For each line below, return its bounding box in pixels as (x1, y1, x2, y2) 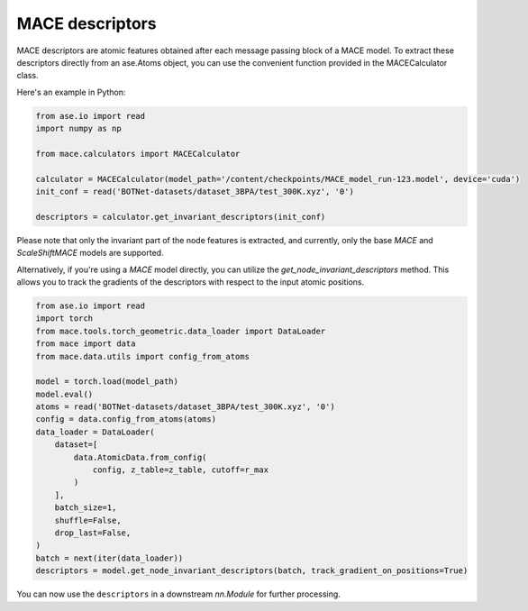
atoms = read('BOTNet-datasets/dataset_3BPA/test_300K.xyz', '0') (35, 402, 335, 412)
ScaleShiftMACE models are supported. (16, 248, 164, 259)
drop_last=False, (54, 528, 132, 538)
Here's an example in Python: (16, 87, 126, 97)
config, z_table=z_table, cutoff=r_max (92, 465, 269, 475)
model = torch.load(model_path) (35, 377, 179, 387)
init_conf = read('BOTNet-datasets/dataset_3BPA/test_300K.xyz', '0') (35, 187, 355, 197)
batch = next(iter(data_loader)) (35, 552, 184, 563)
